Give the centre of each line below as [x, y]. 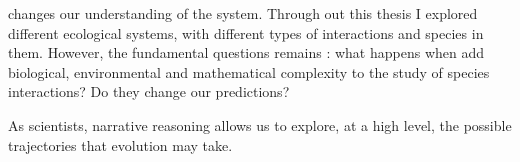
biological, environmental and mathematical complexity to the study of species [249, 71]
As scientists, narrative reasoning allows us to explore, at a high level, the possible [260, 124]
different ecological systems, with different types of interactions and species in [246, 32]
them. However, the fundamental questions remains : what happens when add [246, 52]
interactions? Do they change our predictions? [149, 91]
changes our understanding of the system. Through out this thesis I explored [243, 13]
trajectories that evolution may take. [120, 144]
